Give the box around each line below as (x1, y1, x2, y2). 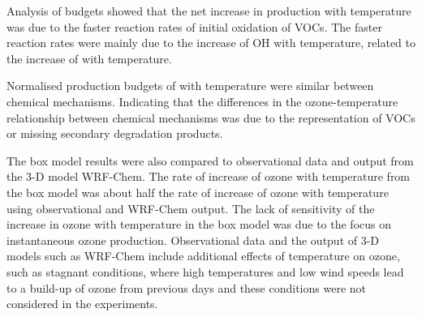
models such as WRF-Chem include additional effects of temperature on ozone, (6, 247, 400, 264)
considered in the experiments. (6, 295, 158, 312)
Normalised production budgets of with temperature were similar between (6, 77, 374, 94)
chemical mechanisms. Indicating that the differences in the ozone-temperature (6, 92, 398, 109)
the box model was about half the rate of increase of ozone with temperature (6, 183, 389, 200)
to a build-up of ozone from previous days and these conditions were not (6, 279, 366, 296)
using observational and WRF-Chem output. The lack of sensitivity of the (6, 199, 375, 216)
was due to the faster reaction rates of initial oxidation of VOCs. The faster (6, 18, 382, 35)
